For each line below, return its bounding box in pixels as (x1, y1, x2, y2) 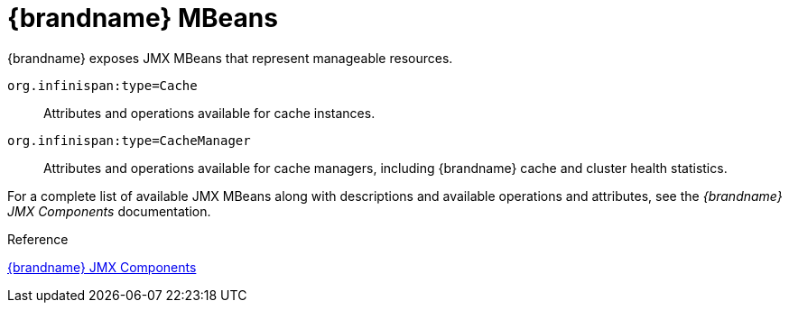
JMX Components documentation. (7, 203, 211, 219)
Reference (7, 231, 69, 247)
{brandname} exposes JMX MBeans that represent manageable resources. (7, 50, 453, 66)
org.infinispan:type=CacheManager (7, 132, 251, 148)
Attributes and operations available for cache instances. (43, 105, 376, 121)
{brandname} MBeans (7, 3, 278, 33)
